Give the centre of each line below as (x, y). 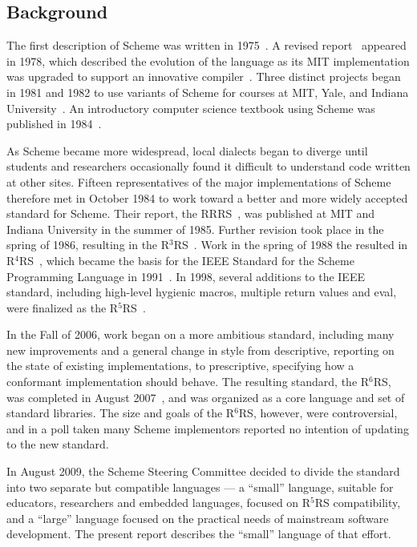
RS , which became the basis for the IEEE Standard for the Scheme (187, 260)
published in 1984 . (54, 124)
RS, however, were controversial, (318, 413)
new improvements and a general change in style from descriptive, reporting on (200, 350)
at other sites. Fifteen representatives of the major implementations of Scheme (199, 181)
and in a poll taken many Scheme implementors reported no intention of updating (208, 428)
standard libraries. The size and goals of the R (121, 413)
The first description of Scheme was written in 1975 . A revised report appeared (206, 45)
